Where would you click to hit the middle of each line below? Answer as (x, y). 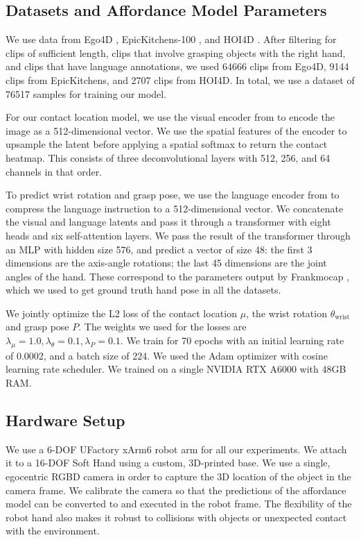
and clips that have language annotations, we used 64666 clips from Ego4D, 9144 (177, 66)
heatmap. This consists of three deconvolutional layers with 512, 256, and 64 (168, 157)
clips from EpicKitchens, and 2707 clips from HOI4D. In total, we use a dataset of (180, 79)
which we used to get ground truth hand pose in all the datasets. (143, 290)
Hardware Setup (65, 420)
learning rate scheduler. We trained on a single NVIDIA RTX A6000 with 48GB (176, 369)
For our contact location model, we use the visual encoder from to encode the (170, 117)
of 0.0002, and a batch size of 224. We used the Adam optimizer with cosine (167, 355)
